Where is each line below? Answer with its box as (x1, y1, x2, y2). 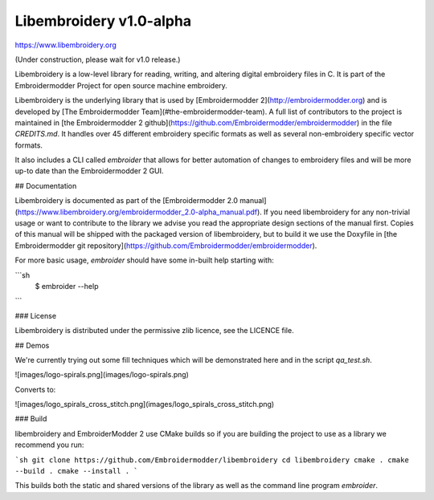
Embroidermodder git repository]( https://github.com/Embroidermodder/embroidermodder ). (14, 241, 317, 250)
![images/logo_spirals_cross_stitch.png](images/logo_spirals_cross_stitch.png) (14, 400, 275, 409)
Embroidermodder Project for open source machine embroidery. (14, 80, 228, 90)
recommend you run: (14, 440, 84, 449)
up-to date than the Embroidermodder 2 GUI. (14, 166, 164, 176)
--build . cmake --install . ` (14, 466, 138, 476)
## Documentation (14, 181, 77, 190)
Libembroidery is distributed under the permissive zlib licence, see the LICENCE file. (14, 326, 294, 335)
